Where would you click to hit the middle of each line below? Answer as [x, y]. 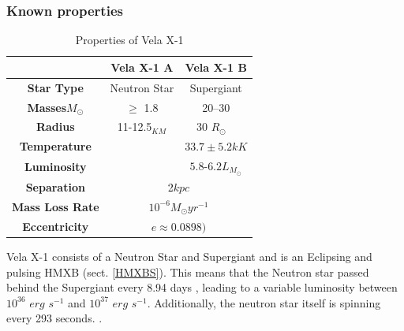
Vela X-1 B [216, 67]
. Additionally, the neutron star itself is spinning [264, 302]
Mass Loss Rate [56, 206]
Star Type [55, 87]
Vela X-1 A [142, 67]
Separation [55, 187]
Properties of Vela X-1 [129, 40]
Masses [47, 107]
